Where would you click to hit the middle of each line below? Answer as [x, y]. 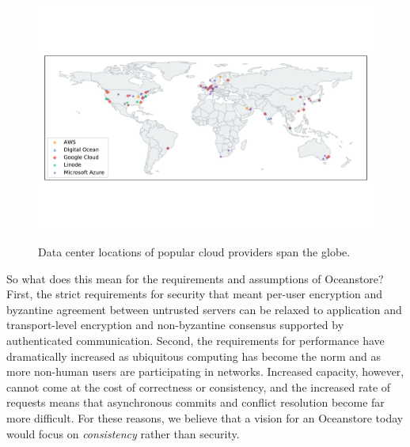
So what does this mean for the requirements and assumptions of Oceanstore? [195, 278]
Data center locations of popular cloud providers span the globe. [194, 251]
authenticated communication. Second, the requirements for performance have [196, 340]
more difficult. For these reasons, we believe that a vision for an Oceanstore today [205, 417]
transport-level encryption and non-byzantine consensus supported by [175, 325]
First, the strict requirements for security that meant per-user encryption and [194, 294]
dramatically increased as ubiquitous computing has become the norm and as [194, 356]
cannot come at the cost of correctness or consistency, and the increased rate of [199, 386]
